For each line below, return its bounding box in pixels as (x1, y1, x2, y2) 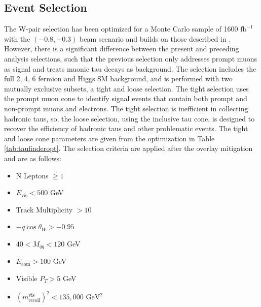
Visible (16, 272, 38, 283)
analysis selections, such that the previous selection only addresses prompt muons (4, 53, 257, 64)
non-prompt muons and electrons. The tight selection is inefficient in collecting (4, 103, 248, 113)
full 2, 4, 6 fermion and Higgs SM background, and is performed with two (4, 73, 233, 84)
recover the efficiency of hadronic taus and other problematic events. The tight (4, 123, 248, 134)
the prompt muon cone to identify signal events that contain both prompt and (4, 93, 247, 104)
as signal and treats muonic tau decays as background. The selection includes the (4, 63, 256, 74)
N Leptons (16, 170, 49, 180)
